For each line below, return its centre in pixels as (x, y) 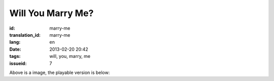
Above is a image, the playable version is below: (60, 72)
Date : (15, 49)
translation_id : (25, 35)
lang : (15, 42)
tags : (15, 56)
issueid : (18, 63)
